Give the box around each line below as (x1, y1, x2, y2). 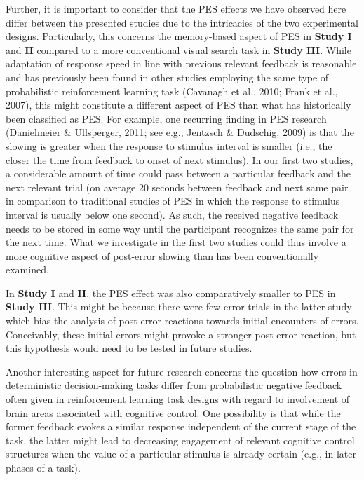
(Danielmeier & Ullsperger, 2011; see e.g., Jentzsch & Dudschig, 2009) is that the (6, 125, 354, 139)
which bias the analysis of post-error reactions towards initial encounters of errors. (6, 313, 359, 328)
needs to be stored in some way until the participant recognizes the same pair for (6, 221, 354, 235)
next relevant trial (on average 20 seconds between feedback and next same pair (6, 179, 349, 194)
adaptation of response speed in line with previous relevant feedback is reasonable (6, 56, 357, 71)
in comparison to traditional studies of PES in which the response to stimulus (6, 193, 340, 208)
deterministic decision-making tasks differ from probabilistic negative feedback (6, 378, 342, 392)
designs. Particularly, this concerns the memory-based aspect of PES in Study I (6, 29, 352, 43)
